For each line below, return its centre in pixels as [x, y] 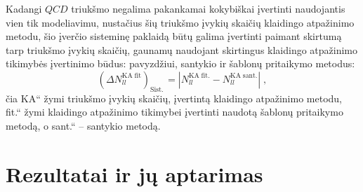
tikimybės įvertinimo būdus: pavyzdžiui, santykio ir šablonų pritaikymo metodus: [180, 63]
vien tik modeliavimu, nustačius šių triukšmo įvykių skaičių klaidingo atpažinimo [180, 22]
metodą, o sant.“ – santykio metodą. [83, 125]
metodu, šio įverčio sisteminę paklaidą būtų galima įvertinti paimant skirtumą [174, 36]
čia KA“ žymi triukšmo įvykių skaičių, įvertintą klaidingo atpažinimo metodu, [174, 98]
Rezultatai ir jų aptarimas [134, 173]
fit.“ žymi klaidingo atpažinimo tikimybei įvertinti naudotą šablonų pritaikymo [174, 112]
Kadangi [24, 8]
